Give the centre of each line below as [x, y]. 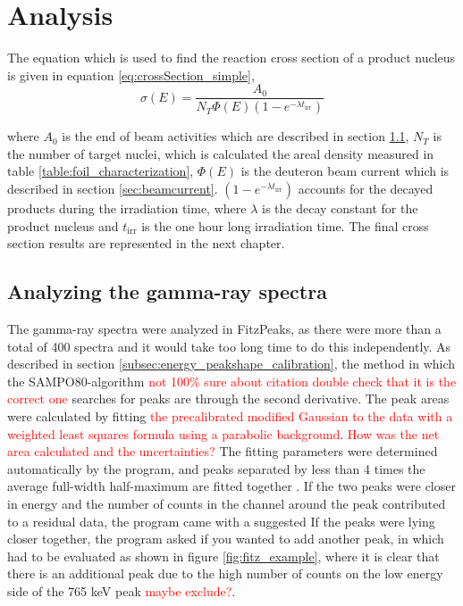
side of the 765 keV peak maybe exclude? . [122, 590]
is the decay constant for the [340, 208]
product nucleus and [63, 225]
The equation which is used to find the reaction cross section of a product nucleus [231, 58]
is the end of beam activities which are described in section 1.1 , [236, 136]
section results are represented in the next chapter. [146, 243]
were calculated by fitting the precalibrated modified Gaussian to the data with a [230, 415]
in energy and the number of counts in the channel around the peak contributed [227, 503]
